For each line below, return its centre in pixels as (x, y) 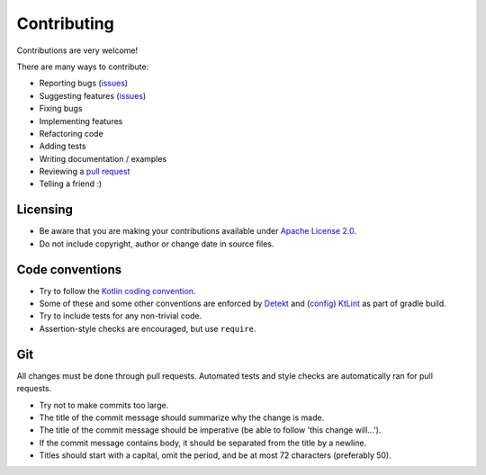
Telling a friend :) (71, 184)
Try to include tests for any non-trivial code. (121, 316)
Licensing (45, 210)
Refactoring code (71, 133)
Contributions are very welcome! (77, 50)
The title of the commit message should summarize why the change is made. (182, 417)
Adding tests (63, 146)
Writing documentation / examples (103, 158)
